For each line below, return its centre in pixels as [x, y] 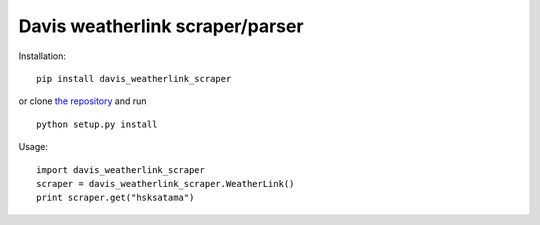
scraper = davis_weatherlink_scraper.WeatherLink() [165, 183]
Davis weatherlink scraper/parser [161, 26]
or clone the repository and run [82, 101]
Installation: [42, 56]
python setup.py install [97, 124]
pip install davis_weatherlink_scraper [134, 78]
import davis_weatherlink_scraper [120, 169]
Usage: [33, 147]
